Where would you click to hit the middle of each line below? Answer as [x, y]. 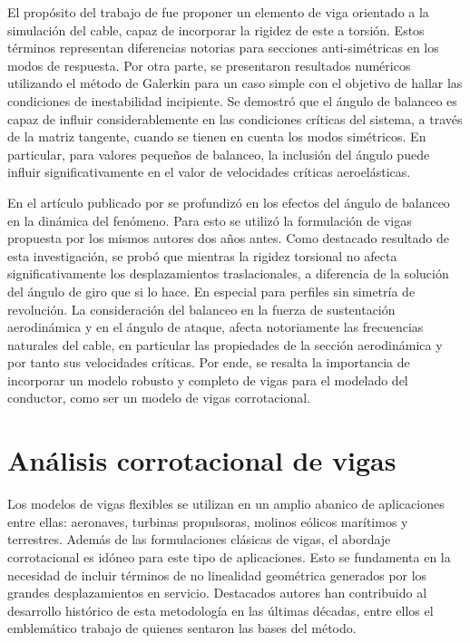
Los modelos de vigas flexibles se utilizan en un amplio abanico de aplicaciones [226, 504]
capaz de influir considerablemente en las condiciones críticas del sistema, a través [235, 118]
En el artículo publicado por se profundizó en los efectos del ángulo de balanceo [229, 202]
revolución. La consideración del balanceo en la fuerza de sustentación [201, 309]
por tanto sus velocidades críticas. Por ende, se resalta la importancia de [209, 362]
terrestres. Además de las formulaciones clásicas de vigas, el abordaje [199, 539]
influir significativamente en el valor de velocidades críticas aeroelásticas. [209, 172]
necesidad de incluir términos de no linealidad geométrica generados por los [217, 575]
